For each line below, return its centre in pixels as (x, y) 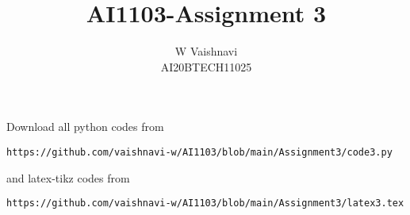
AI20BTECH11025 (206, 66)
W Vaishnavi (206, 51)
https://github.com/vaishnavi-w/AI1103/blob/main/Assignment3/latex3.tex (205, 203)
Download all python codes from (85, 127)
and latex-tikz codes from (68, 177)
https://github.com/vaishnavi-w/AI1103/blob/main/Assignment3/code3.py (199, 152)
